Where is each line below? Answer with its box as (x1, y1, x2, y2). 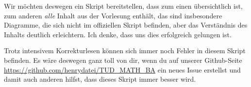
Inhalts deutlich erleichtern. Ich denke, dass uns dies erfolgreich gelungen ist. (4, 29, 232, 39)
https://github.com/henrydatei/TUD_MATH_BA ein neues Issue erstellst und (4, 64, 241, 74)
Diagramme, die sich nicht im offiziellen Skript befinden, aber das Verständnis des (4, 20, 248, 30)
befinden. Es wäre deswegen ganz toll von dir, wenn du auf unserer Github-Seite (4, 55, 242, 65)
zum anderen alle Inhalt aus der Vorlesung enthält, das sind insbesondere (4, 10, 222, 20)
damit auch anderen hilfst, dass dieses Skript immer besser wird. (4, 74, 196, 84)
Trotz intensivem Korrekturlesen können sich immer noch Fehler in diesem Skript (4, 45, 246, 56)
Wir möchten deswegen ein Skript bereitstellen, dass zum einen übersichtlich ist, (4, 1, 243, 11)
